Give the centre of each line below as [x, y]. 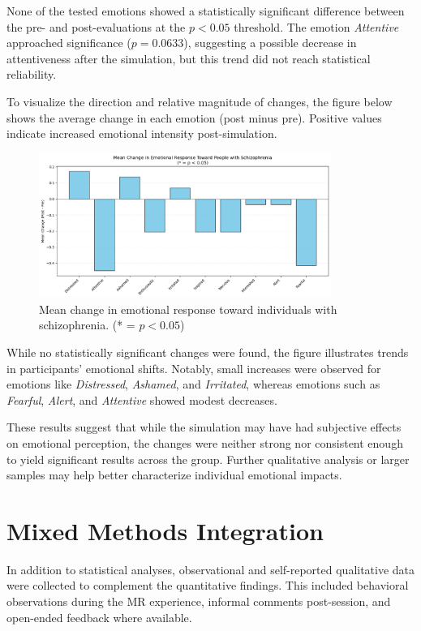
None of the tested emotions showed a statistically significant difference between [206, 11]
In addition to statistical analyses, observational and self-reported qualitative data [211, 569]
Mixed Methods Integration [165, 530]
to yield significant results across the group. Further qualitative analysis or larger [208, 459]
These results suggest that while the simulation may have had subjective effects [204, 427]
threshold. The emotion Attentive [316, 26]
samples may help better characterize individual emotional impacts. [174, 475]
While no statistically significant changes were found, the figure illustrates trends [208, 352]
